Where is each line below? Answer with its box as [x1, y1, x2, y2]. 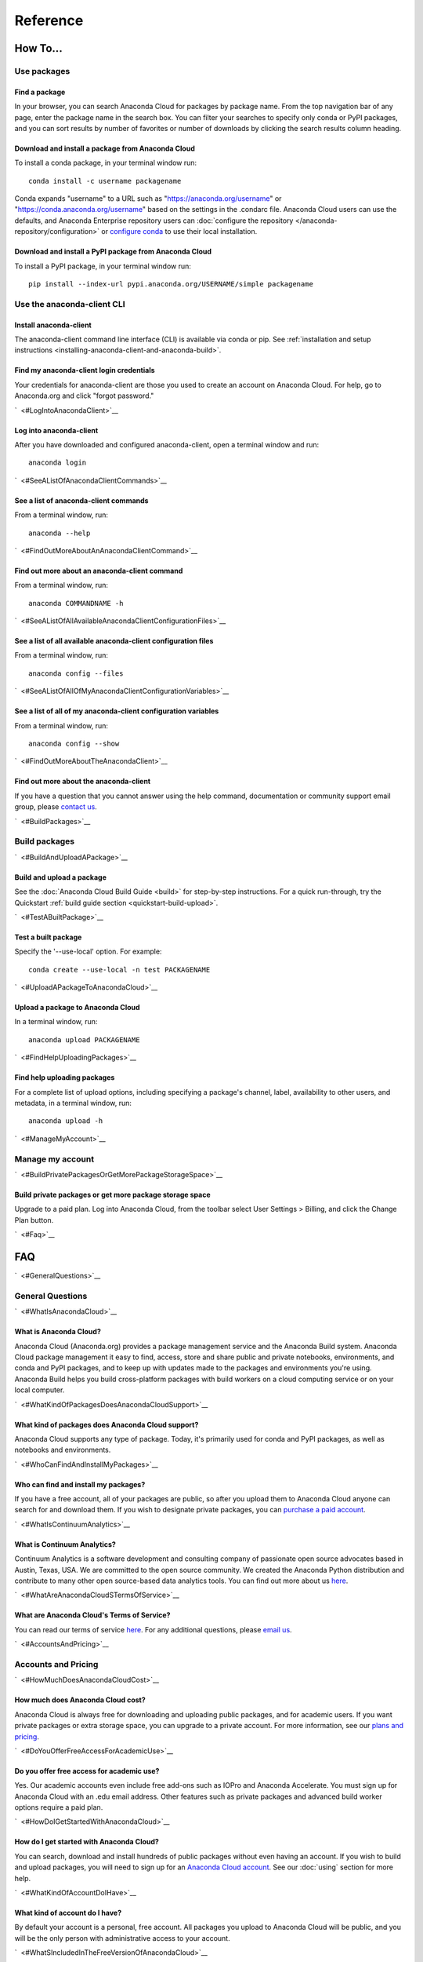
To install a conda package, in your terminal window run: [14, 158, 197, 168]
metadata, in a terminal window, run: [14, 1099, 132, 1108]
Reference [14, 12, 84, 29]
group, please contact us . [14, 802, 97, 811]
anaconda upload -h [28, 1117, 103, 1125]
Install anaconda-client [14, 320, 92, 330]
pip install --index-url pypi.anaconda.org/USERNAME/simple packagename [28, 279, 313, 289]
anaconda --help [28, 528, 91, 538]
